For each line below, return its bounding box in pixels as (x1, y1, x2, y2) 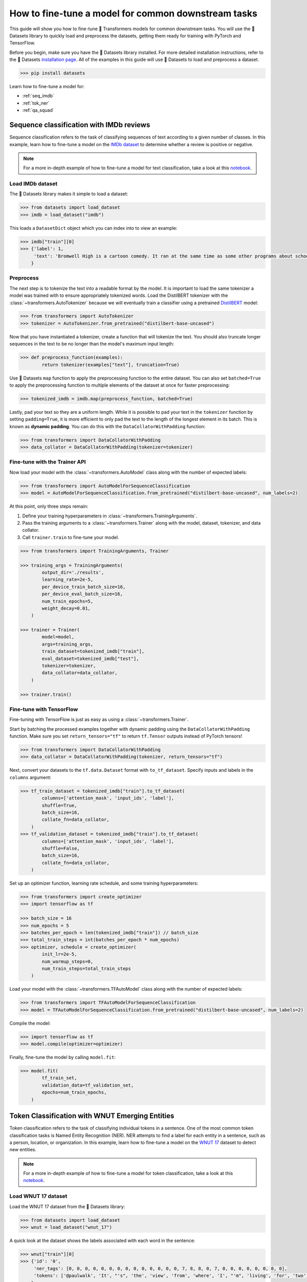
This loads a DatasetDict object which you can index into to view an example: (9, 225, 178, 231)
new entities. (9, 1147, 37, 1153)
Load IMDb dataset (9, 180, 58, 187)
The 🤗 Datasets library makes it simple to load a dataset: (9, 191, 128, 197)
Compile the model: (9, 1020, 51, 1026)
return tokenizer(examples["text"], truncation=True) (41, 362, 180, 368)
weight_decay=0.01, (41, 605, 91, 611)
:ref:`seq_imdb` (22, 93, 55, 99)
